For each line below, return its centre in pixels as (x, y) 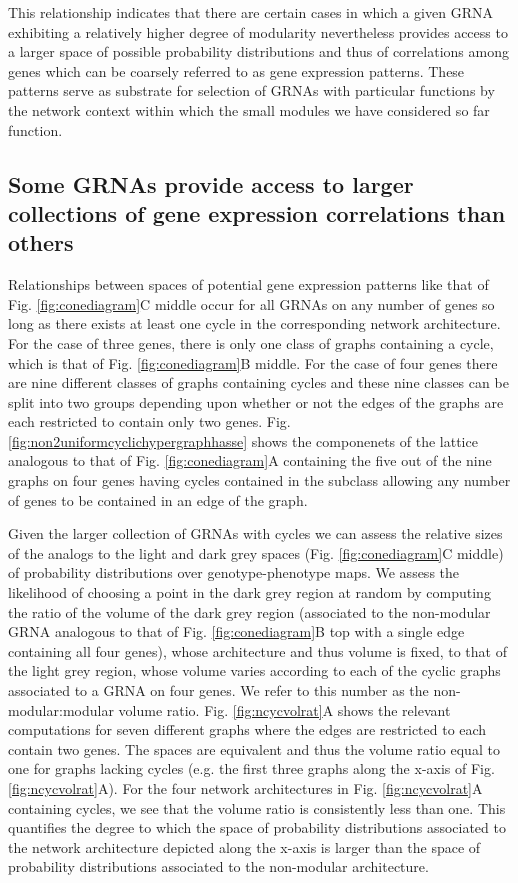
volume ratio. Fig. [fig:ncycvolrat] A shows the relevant (284, 709)
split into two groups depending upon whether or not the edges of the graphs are (256, 401)
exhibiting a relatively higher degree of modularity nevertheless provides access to (258, 31)
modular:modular (61, 709)
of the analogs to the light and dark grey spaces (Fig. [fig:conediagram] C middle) (256, 552)
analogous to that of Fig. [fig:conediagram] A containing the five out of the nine (250, 460)
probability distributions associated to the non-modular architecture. (218, 866)
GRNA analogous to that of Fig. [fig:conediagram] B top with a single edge (236, 631)
